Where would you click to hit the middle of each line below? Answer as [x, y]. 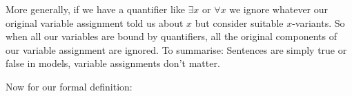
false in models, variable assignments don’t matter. [113, 63]
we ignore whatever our [279, 9]
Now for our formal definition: [69, 86]
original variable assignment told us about [95, 22]
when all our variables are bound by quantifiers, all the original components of [171, 36]
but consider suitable [239, 22]
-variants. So [319, 22]
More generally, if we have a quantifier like [95, 9]
